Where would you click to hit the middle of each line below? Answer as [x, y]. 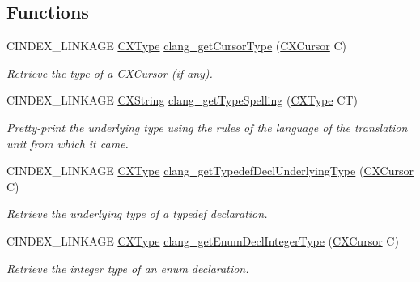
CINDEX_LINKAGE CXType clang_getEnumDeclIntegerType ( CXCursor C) [203, 240]
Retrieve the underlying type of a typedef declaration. [137, 214]
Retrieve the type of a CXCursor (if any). [110, 73]
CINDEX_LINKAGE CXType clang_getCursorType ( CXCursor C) [177, 46]
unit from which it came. [68, 143]
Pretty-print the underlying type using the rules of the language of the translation [207, 127]
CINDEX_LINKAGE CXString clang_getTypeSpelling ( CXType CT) [182, 100]
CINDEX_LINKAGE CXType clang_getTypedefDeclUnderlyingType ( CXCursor [210, 171]
